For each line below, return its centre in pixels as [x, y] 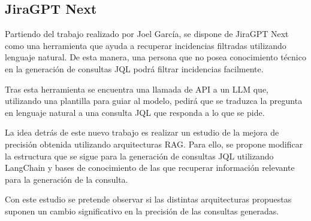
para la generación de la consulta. [67, 179]
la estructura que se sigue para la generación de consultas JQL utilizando [139, 156]
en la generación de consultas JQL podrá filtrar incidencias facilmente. [134, 68]
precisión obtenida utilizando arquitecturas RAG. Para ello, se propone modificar [154, 144]
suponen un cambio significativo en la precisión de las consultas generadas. [142, 211]
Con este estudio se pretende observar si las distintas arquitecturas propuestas [148, 199]
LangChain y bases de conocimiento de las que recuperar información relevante [150, 168]
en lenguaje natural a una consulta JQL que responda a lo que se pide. [135, 112]
